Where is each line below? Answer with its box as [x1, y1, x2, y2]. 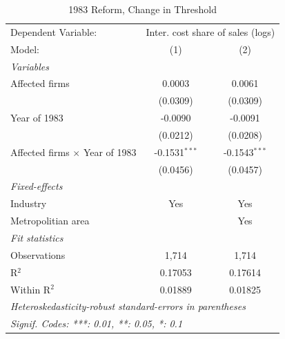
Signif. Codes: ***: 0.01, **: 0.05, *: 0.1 [10, 316, 183, 331]
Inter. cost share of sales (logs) [146, 24, 275, 39]
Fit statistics [10, 230, 63, 244]
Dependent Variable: [10, 24, 97, 39]
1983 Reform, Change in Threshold [68, 2, 217, 16]
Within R [10, 282, 51, 296]
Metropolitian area [10, 213, 90, 228]
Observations [10, 247, 66, 262]
